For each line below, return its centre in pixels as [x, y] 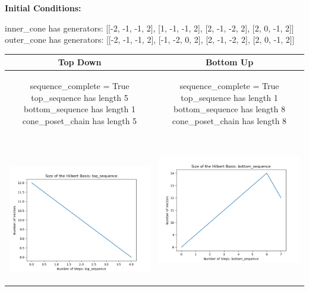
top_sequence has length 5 [80, 97]
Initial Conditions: [43, 8]
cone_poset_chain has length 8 [229, 120]
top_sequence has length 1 [229, 97]
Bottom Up [229, 62]
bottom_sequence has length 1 [80, 109]
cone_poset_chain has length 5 [80, 120]
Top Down [80, 62]
